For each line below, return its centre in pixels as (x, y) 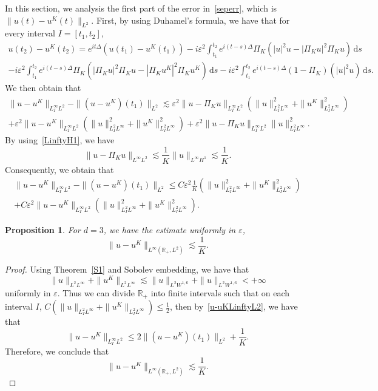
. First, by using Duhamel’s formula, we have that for (191, 20)
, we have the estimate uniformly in (170, 230)
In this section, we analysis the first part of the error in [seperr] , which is (141, 8)
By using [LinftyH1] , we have (60, 139)
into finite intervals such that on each (220, 292)
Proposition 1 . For (43, 230)
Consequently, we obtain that (59, 169)
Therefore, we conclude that (57, 351)
